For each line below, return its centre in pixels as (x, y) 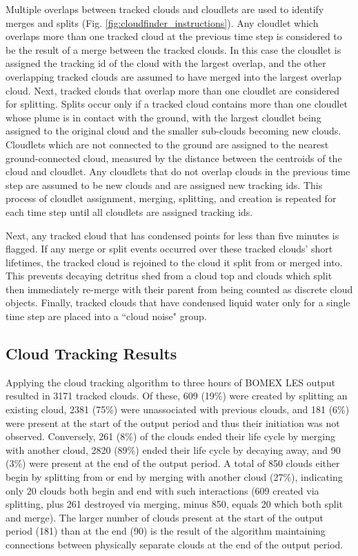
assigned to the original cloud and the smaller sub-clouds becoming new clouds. (173, 131)
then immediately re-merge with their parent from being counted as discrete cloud (179, 289)
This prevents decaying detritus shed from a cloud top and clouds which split (169, 276)
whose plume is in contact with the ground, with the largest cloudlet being (163, 117)
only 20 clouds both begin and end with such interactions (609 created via (162, 490)
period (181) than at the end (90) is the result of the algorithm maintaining (166, 531)
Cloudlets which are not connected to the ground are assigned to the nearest (167, 144)
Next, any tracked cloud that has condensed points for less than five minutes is (172, 235)
